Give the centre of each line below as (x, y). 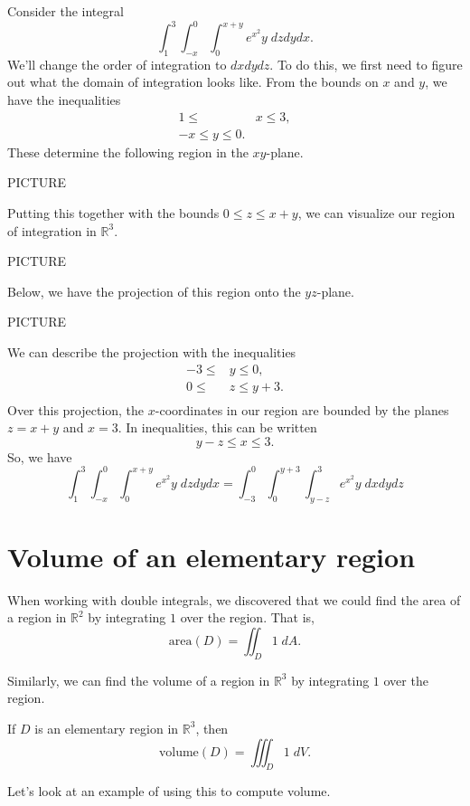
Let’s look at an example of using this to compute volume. (169, 791)
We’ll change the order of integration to (117, 64)
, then (212, 728)
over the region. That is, (247, 617)
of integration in (52, 230)
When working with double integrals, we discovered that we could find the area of (234, 599)
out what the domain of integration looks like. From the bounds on (193, 82)
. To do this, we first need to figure (366, 64)
